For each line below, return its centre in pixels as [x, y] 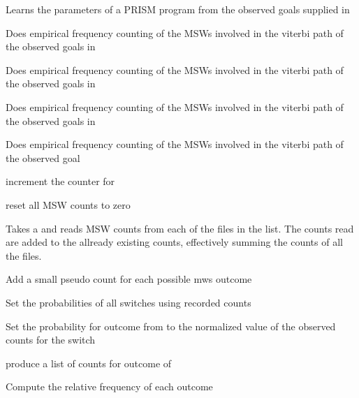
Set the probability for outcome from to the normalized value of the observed [171, 326]
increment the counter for [60, 181]
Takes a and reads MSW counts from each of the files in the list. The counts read [180, 228]
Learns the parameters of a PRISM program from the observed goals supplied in [178, 9]
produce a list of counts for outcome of [89, 363]
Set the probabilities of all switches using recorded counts [129, 302]
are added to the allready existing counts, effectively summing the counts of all [174, 242]
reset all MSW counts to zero [68, 204]
